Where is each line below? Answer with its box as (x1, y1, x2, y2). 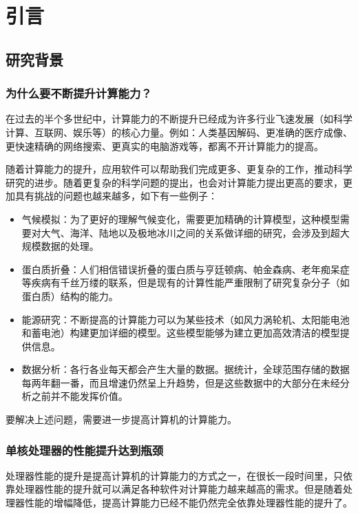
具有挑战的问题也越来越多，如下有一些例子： (14, 189, 218, 203)
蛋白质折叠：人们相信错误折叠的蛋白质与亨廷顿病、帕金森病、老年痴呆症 (21, 261, 350, 276)
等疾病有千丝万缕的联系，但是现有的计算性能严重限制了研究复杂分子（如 (21, 275, 350, 290)
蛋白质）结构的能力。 (21, 288, 118, 303)
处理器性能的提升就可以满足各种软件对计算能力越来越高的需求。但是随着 (14, 482, 343, 496)
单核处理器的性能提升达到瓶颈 (6, 441, 164, 458)
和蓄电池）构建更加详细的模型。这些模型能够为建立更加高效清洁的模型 (21, 325, 340, 340)
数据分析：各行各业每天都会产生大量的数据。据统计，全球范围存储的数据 (21, 362, 350, 376)
